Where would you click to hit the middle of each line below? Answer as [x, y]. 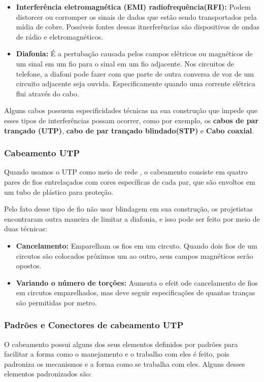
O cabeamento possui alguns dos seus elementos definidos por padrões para [121, 344]
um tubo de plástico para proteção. [59, 192]
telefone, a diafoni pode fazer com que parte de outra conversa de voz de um [135, 73]
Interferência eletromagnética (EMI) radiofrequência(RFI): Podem [133, 7]
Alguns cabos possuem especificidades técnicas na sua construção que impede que [131, 110]
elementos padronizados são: [48, 374]
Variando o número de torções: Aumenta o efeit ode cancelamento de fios [137, 282]
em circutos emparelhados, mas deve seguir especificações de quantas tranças [136, 292]
